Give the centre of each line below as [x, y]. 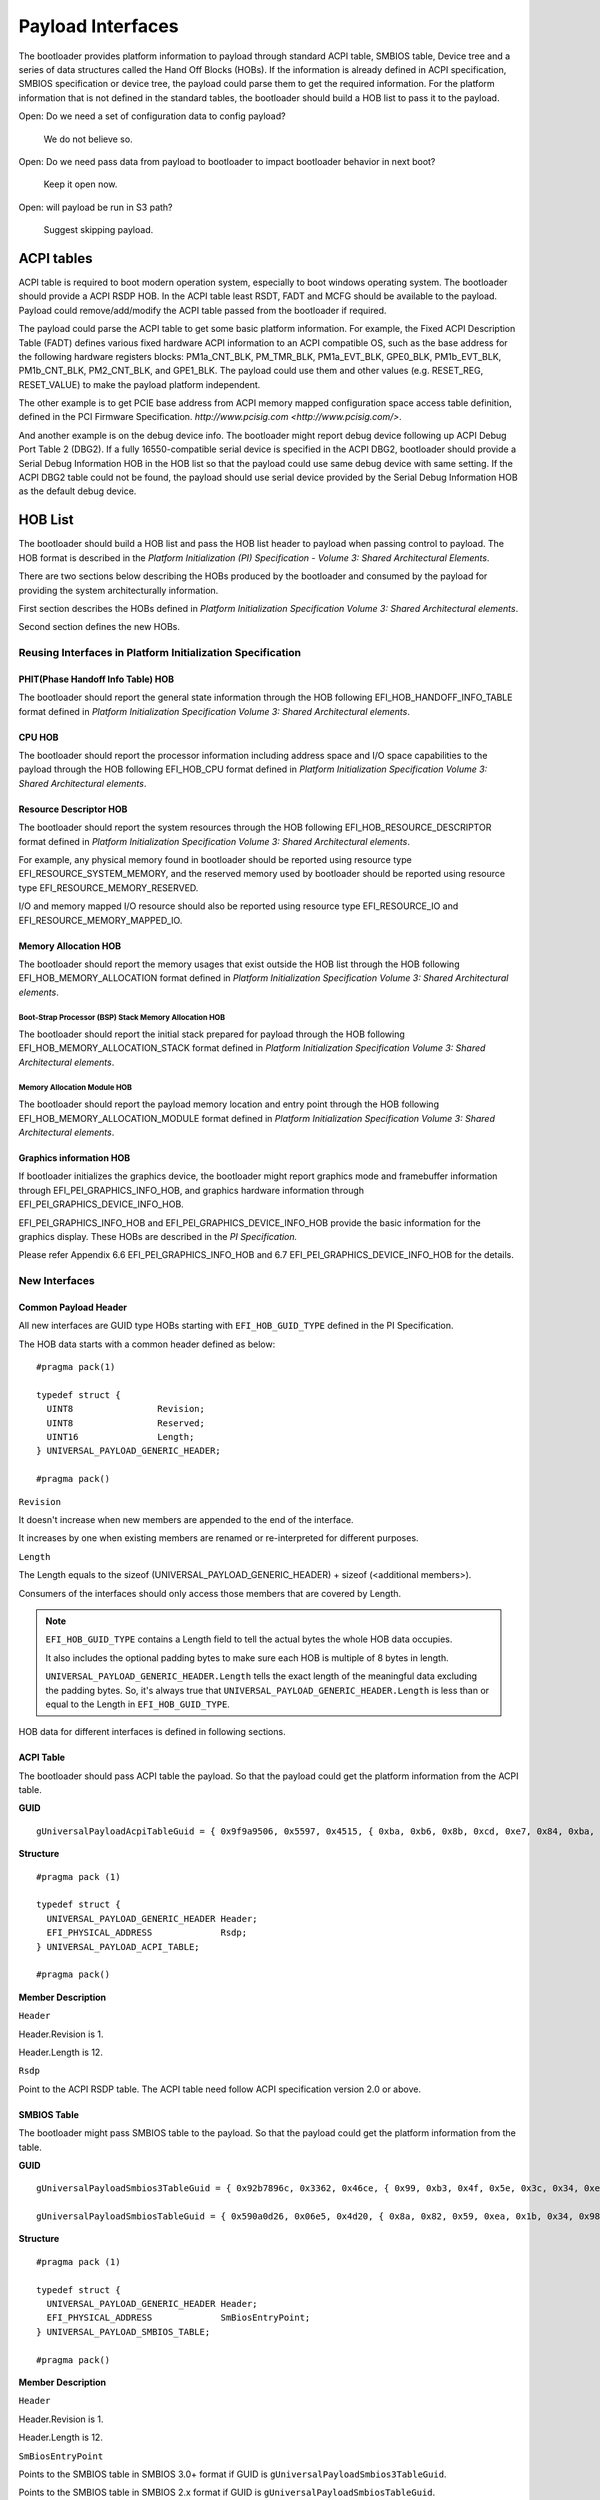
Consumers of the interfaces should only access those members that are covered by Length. [210, 1593]
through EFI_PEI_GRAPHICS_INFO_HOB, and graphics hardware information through [191, 1190]
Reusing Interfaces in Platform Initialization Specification [160, 653]
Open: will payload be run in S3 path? [96, 207]
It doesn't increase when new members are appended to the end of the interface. [186, 1520]
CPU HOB [38, 737]
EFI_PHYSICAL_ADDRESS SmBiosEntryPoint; [178, 2318]
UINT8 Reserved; [125, 1423]
